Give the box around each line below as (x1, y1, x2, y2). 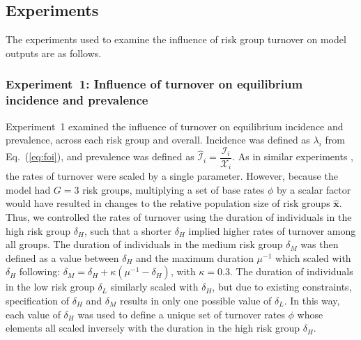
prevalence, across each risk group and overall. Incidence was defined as (6, 132, 310, 147)
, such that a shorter (84, 223, 172, 238)
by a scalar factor (276, 182, 351, 196)
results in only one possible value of (119, 293, 272, 307)
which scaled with (275, 250, 351, 265)
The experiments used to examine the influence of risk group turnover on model (6, 32, 346, 47)
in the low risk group (6, 279, 95, 294)
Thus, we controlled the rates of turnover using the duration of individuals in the (6, 210, 352, 224)
